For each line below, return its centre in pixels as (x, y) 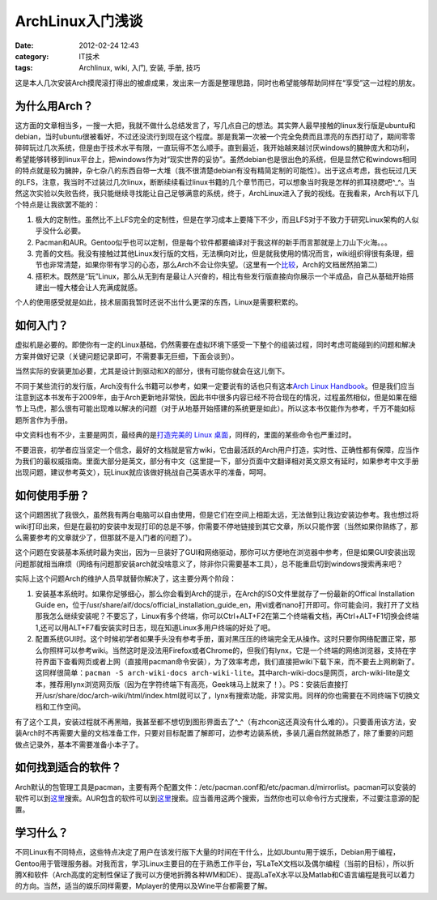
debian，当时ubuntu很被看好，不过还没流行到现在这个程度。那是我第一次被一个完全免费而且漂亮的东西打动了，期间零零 (215, 137)
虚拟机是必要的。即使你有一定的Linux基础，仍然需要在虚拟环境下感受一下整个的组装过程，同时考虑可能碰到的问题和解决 (215, 345)
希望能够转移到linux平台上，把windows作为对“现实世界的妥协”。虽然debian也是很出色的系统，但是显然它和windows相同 (216, 159)
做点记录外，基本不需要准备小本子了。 (79, 744)
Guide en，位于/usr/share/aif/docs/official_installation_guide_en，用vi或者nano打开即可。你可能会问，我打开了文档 (227, 604)
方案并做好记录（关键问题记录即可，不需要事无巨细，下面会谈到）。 (127, 356)
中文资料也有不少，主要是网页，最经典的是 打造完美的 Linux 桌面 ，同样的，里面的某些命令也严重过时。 (185, 435)
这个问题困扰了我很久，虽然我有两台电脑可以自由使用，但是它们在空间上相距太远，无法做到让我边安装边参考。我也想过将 (217, 515)
